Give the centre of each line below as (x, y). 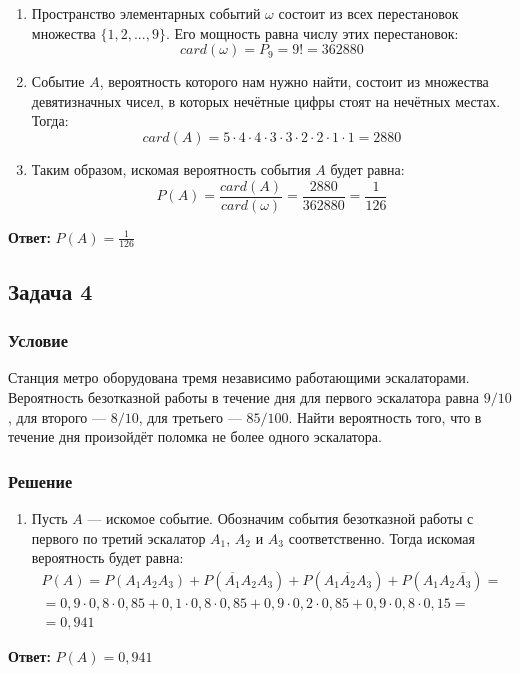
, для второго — (57, 416)
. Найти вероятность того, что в (385, 416)
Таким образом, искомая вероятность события (171, 168)
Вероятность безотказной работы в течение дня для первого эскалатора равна (243, 397)
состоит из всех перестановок (368, 13)
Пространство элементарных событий (146, 13)
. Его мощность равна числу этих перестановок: (312, 32)
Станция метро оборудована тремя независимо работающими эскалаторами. (239, 377)
